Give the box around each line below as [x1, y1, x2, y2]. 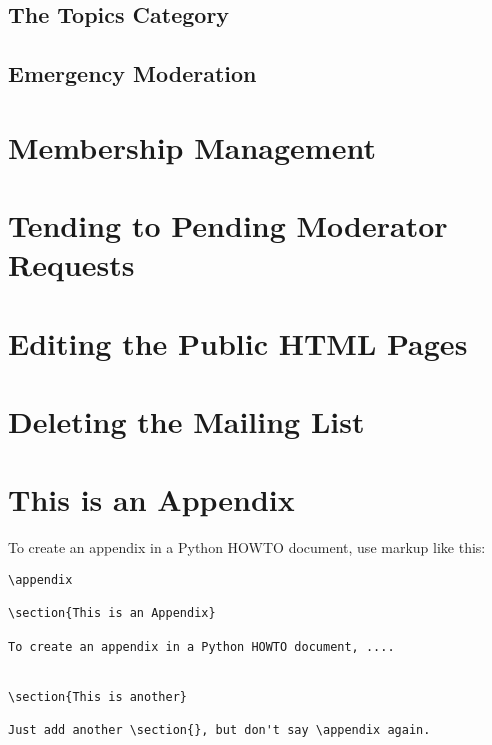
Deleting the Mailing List [8, 401, 365, 442]
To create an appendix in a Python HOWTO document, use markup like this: [8, 537, 486, 558]
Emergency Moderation [8, 58, 257, 89]
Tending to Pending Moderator [8, 205, 448, 246]
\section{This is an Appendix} [8, 606, 216, 621]
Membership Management [8, 126, 376, 167]
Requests [8, 244, 135, 285]
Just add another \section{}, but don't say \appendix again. [8, 722, 431, 737]
